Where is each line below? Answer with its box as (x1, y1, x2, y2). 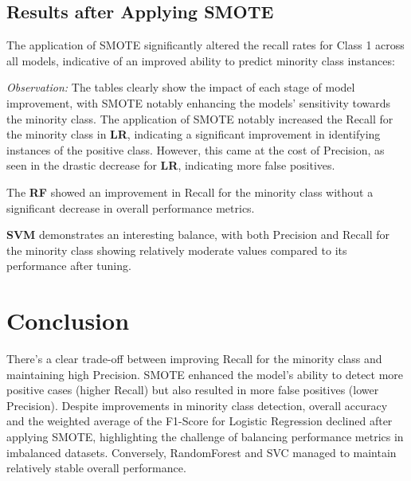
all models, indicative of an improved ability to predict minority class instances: (6, 52, 395, 68)
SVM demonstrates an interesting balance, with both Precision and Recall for (6, 226, 389, 243)
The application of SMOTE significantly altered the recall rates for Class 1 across (6, 37, 405, 53)
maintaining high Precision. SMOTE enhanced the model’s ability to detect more (6, 366, 404, 382)
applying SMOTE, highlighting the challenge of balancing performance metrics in (6, 428, 404, 445)
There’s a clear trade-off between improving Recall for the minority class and (6, 350, 382, 367)
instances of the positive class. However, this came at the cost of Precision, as (6, 141, 385, 158)
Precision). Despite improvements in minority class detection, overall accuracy (6, 397, 388, 413)
